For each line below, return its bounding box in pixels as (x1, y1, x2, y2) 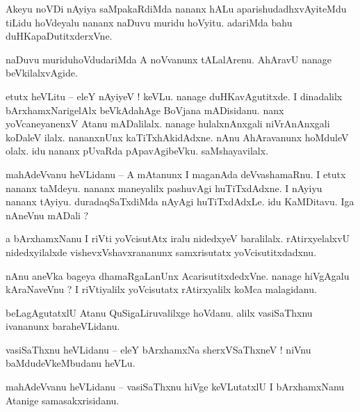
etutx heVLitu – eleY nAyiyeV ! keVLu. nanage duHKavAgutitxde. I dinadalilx (6, 88, 343, 103)
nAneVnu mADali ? (6, 207, 89, 222)
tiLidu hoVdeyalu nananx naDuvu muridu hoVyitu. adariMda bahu (6, 15, 293, 29)
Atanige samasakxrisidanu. (6, 393, 120, 407)
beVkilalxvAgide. (6, 65, 78, 80)
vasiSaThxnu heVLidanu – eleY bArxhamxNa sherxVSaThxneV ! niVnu (6, 342, 311, 356)
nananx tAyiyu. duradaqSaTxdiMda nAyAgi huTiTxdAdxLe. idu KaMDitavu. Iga (6, 194, 354, 209)
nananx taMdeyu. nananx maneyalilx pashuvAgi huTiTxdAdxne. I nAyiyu (6, 180, 322, 195)
